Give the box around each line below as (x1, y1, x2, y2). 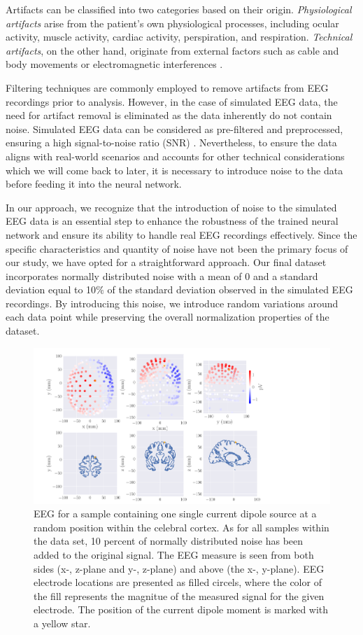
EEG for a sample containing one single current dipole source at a (34, 506, 317, 521)
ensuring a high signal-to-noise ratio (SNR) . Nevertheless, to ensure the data (6, 135, 337, 150)
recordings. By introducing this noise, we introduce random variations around (6, 295, 339, 310)
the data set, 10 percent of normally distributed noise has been (34, 533, 304, 548)
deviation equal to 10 (6, 282, 97, 297)
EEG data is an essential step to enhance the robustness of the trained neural (6, 214, 339, 228)
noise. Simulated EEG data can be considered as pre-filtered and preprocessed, (6, 121, 343, 136)
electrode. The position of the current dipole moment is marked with (34, 602, 329, 617)
